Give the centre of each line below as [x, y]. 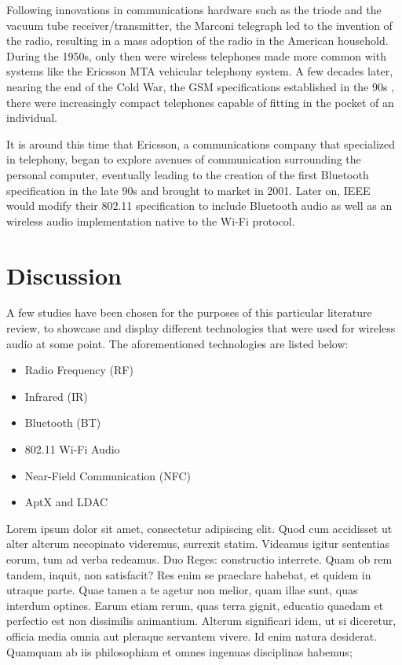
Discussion [64, 275]
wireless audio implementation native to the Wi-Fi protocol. [151, 220]
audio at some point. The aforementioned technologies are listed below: [177, 343]
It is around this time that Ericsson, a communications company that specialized [201, 143]
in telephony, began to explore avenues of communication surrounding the [184, 159]
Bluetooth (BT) [63, 423]
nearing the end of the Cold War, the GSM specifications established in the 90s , [201, 86]
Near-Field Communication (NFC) [108, 475]
